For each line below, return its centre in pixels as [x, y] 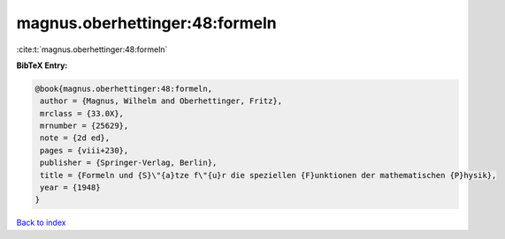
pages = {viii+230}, [84, 150]
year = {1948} [70, 188]
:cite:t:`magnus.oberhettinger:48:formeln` [92, 49]
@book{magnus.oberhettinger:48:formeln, [123, 89]
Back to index [41, 223]
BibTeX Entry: [42, 65]
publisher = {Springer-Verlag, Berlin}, [129, 163]
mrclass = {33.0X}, [82, 113]
